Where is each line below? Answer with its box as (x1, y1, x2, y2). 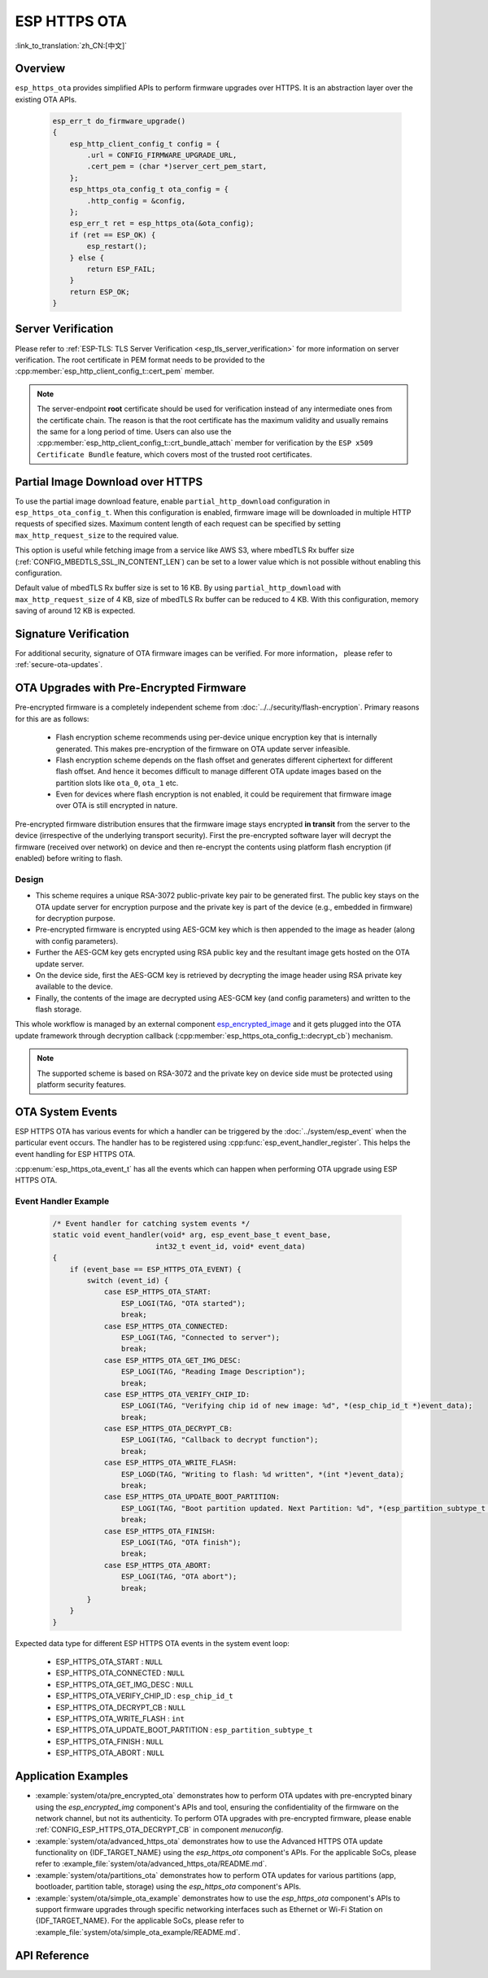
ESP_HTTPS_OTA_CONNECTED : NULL (55, 1668, 185, 1678)
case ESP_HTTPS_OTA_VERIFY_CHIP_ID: (103, 1390, 251, 1399)
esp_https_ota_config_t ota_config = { (69, 185, 229, 194)
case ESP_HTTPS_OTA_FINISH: (103, 1526, 216, 1535)
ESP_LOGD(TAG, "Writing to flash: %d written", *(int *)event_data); (120, 1469, 404, 1478)
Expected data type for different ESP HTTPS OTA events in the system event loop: (15, 1638, 290, 1648)
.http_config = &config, (86, 196, 186, 205)
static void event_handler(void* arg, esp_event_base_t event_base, (52, 1230, 332, 1240)
